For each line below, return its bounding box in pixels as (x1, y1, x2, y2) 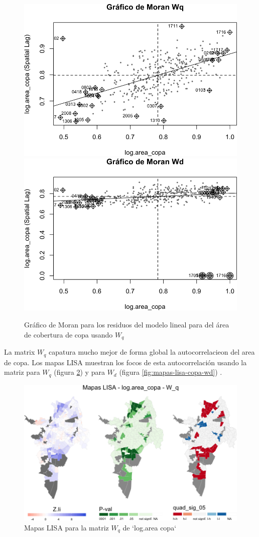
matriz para (4, 367, 40, 377)
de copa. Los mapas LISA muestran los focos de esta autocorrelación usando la (4, 357, 247, 367)
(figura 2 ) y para (54, 367, 105, 377)
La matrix (4, 347, 35, 357)
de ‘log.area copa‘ (122, 522, 177, 532)
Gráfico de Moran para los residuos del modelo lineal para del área (24, 319, 229, 329)
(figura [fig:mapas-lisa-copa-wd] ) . (119, 367, 222, 377)
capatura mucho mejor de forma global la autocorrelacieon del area (49, 347, 255, 357)
